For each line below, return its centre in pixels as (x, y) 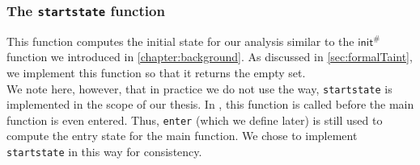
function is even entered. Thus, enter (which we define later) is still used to (195, 120)
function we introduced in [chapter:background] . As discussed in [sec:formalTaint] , (210, 57)
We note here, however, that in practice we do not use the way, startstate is (199, 88)
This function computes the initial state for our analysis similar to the (180, 41)
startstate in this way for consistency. (104, 152)
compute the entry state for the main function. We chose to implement (182, 136)
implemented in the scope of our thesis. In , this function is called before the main (210, 104)
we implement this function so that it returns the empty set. (156, 72)
